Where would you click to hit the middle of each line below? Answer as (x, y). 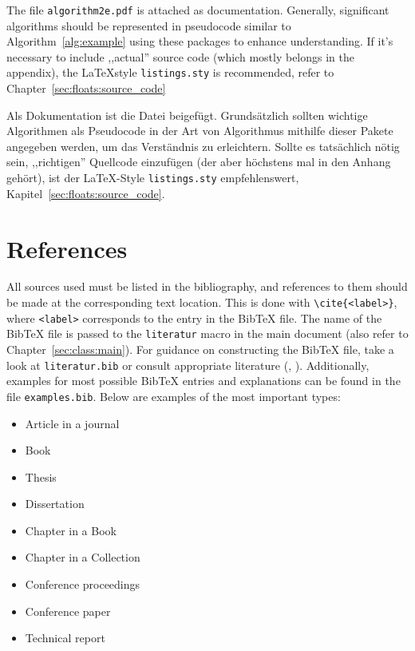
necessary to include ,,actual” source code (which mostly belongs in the (180, 56)
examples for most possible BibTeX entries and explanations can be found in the (204, 381)
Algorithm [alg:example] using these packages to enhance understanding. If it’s (200, 41)
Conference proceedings (83, 584)
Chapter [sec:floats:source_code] (86, 88)
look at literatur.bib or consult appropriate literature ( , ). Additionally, (188, 365)
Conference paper (68, 611)
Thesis (41, 476)
